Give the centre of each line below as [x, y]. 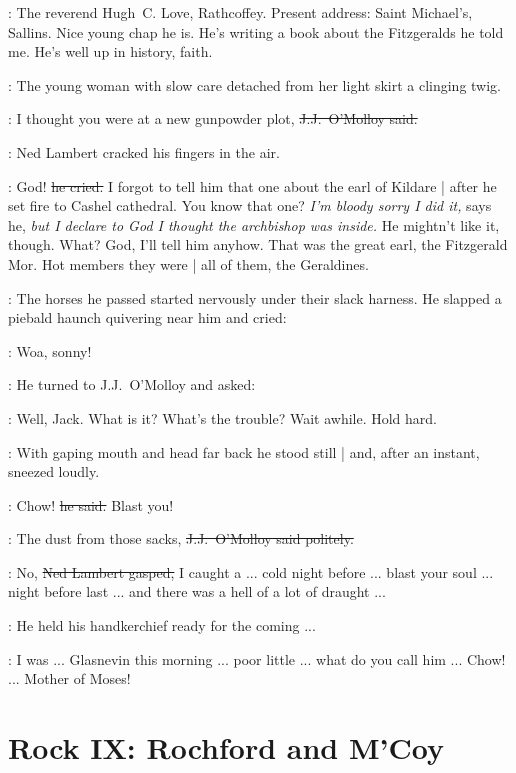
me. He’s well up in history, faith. [110, 51]
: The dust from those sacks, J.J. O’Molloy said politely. [181, 538]
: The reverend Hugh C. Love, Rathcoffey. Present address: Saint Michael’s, [240, 12]
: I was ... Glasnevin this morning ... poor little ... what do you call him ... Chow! [257, 658]
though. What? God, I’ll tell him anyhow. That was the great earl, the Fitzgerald [258, 244]
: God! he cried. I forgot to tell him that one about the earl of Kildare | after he [252, 185]
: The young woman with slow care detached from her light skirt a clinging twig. [255, 84]
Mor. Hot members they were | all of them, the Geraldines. [188, 263]
